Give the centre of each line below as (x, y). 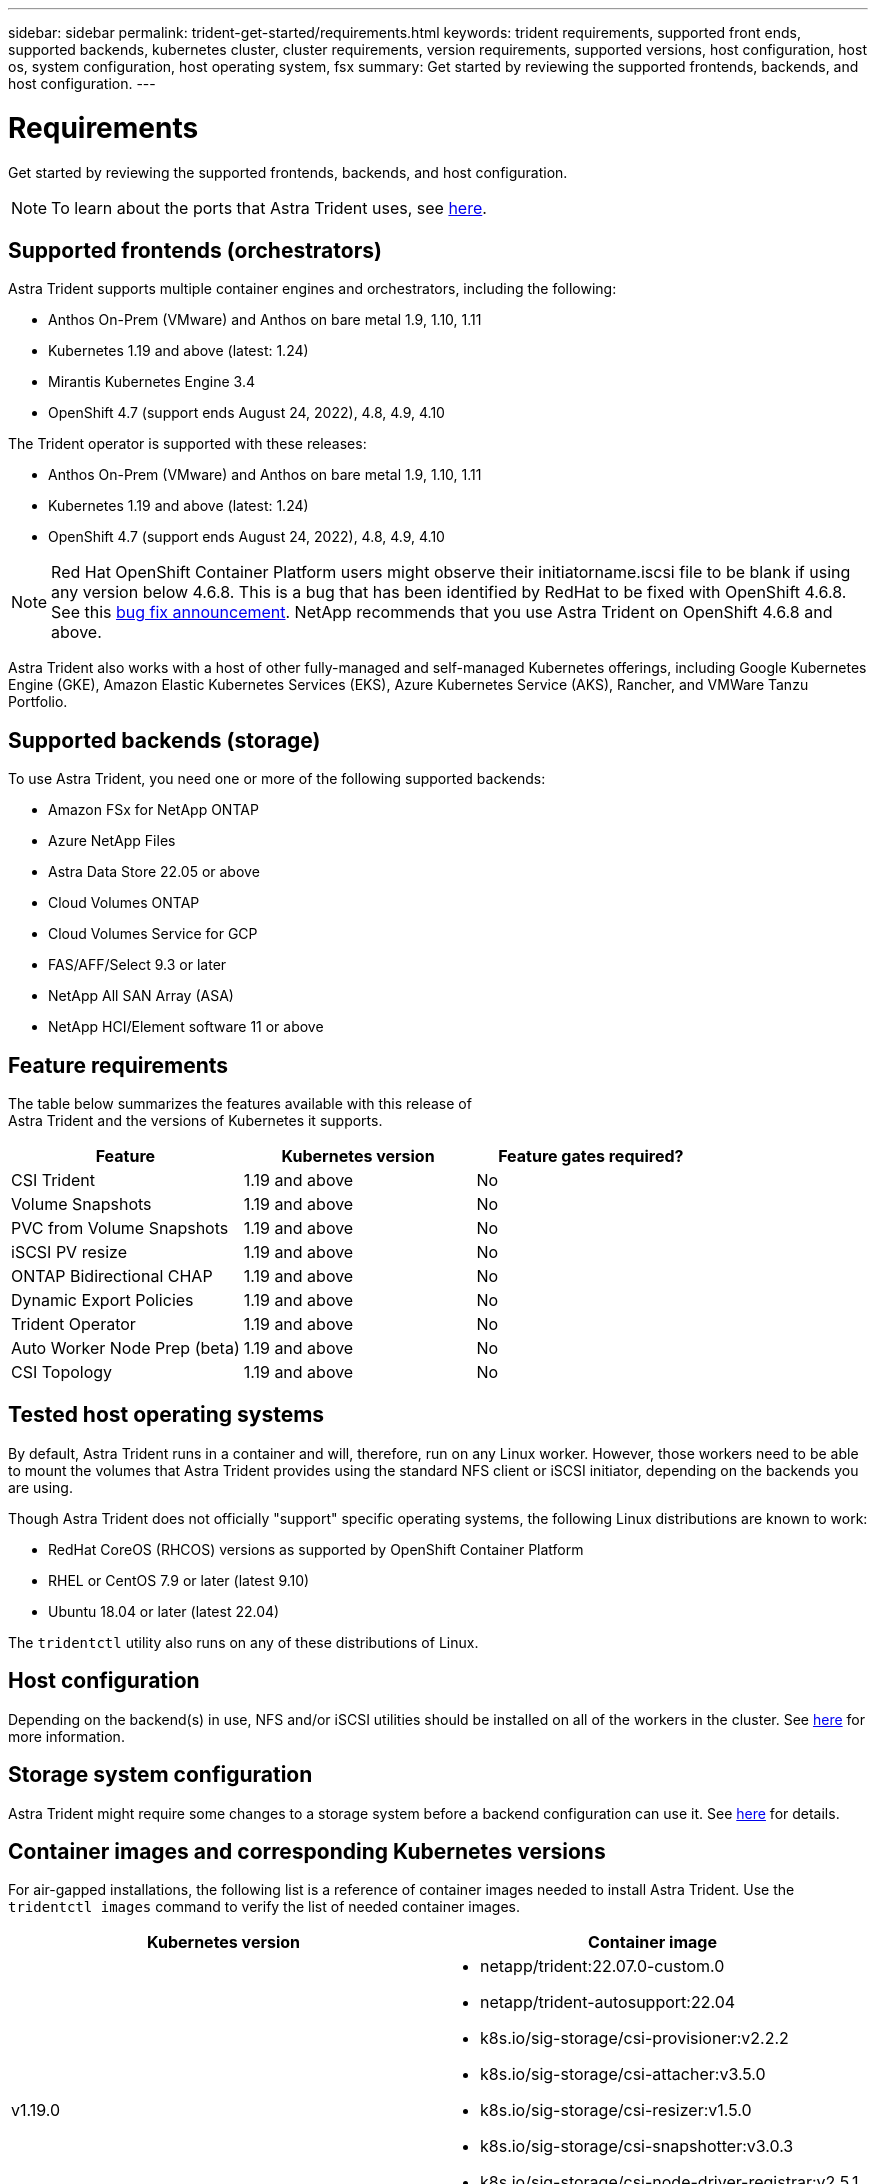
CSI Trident (53, 1180)
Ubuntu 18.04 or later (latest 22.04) (164, 1611)
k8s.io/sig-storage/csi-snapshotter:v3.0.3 (637, 2146)
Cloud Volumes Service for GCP (153, 934)
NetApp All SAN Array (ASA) (141, 996)
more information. (66, 1736)
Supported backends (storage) (164, 740)
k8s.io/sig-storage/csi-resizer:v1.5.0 (616, 2110)
